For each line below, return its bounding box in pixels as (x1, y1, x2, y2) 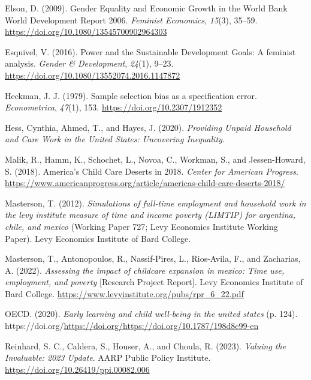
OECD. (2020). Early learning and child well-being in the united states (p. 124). (5, 307, 298, 320)
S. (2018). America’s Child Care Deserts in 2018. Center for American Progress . (5, 164, 298, 177)
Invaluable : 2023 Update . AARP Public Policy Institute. (5, 351, 211, 364)
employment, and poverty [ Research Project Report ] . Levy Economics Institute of (5, 276, 303, 288)
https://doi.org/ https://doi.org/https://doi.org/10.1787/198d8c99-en (5, 319, 259, 332)
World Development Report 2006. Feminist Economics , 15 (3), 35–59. (5, 13, 258, 26)
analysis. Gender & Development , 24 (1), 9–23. (5, 57, 174, 70)
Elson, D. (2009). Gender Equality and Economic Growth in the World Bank (5, 2, 288, 14)
